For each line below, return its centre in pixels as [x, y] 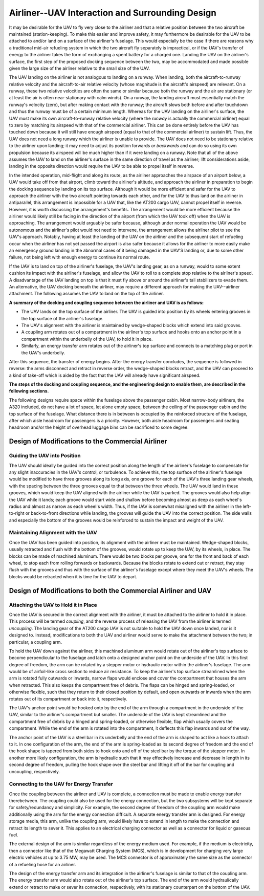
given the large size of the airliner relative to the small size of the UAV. [79, 68]
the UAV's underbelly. [43, 352]
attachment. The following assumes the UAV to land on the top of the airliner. [87, 294]
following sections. [29, 391]
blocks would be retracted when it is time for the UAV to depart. [73, 576]
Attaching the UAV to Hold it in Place [53, 605]
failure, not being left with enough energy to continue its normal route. [79, 257]
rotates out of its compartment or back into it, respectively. [68, 699]
